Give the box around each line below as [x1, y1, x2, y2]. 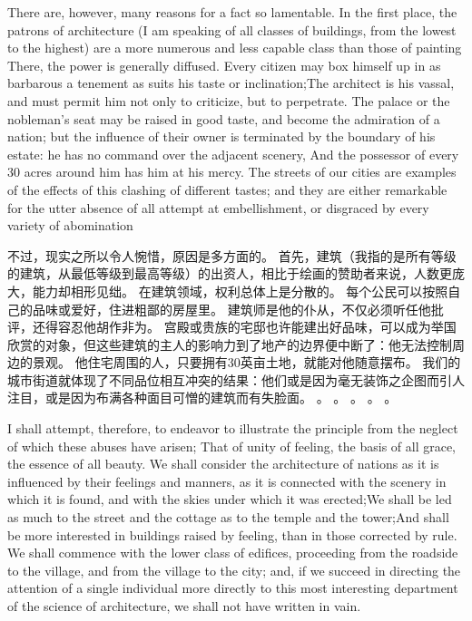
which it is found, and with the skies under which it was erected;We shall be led [7, 490, 452, 509]
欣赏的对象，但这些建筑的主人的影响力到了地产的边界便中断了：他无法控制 [7, 335, 452, 354]
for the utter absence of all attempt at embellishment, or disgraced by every [7, 198, 429, 217]
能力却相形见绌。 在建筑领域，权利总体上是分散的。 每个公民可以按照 [32, 281, 448, 300]
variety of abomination [7, 216, 133, 235]
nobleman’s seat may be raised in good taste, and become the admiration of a [7, 109, 440, 128]
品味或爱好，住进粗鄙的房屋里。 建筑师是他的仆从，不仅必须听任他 [32, 299, 431, 318]
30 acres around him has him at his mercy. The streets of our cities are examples [7, 162, 457, 181]
